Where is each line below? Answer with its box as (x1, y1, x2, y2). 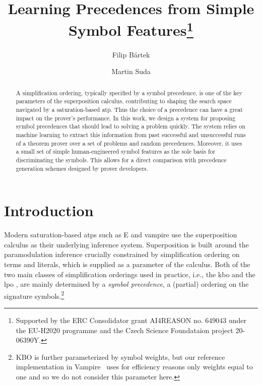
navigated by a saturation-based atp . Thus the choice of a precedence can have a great (16, 105, 243, 113)
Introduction (4, 200, 94, 221)
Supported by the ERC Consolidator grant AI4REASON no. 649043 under (16, 314, 247, 325)
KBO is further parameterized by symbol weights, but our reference (16, 351, 225, 362)
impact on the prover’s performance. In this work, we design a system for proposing (16, 113, 236, 122)
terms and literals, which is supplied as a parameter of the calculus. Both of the (4, 259, 250, 269)
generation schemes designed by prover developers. (16, 164, 149, 172)
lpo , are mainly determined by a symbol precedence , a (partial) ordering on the (4, 279, 249, 289)
